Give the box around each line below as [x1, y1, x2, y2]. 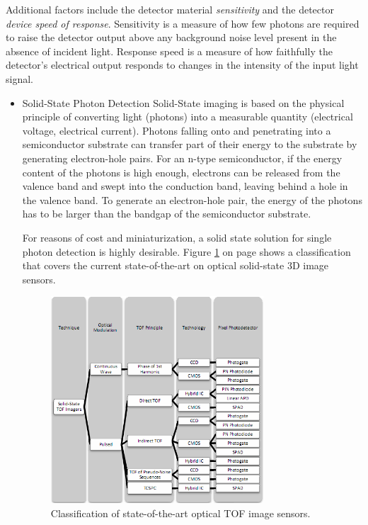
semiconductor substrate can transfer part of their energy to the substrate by [22, 137, 357, 152]
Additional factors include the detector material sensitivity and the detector [6, 2, 334, 16]
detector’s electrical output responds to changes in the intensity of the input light [6, 57, 359, 72]
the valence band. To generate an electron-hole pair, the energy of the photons [22, 192, 362, 207]
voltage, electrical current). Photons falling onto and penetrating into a [22, 123, 331, 137]
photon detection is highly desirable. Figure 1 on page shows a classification [22, 244, 351, 259]
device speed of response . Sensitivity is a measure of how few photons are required [6, 16, 360, 30]
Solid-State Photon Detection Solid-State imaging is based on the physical [22, 95, 345, 110]
